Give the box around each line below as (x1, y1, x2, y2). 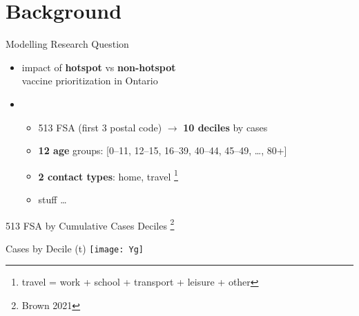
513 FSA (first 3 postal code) (38, 120, 162, 134)
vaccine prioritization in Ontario (21, 73, 158, 88)
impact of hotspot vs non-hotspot (21, 59, 176, 74)
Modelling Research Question (6, 37, 129, 51)
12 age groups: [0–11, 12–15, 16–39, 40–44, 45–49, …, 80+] (38, 143, 287, 158)
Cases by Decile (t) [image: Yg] (6, 241, 144, 255)
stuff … (38, 192, 67, 206)
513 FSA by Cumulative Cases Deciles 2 (6, 216, 175, 232)
